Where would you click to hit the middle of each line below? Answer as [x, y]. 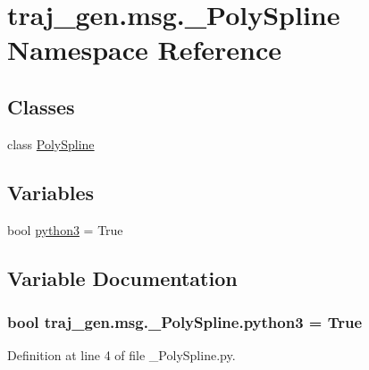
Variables [51, 192]
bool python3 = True [65, 229]
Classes [41, 106]
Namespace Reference [144, 50]
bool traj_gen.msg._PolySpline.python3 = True [185, 321]
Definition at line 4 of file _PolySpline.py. [122, 355]
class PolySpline [51, 143]
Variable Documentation [122, 277]
